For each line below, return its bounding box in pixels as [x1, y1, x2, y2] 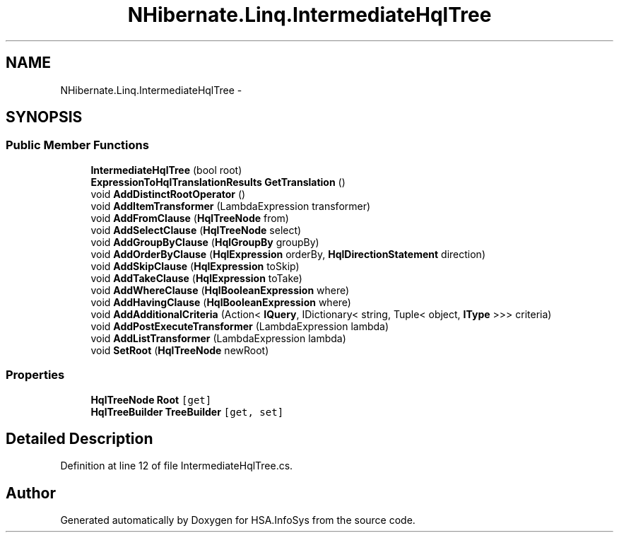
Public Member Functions [6, 138, 149, 153]
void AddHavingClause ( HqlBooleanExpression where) [90, 296, 351, 308]
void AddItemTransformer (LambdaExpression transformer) [90, 199, 371, 212]
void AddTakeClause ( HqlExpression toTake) [90, 271, 302, 284]
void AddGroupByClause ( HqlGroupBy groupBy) [90, 235, 319, 248]
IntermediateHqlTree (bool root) [90, 163, 242, 176]
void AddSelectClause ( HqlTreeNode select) [90, 223, 302, 236]
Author [6, 484, 56, 502]
